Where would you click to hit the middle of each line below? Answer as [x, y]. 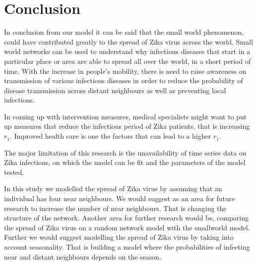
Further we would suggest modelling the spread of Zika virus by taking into [119, 237]
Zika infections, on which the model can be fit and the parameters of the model [125, 162]
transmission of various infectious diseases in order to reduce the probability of [124, 80]
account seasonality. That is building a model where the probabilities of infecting [127, 247]
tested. [14, 172]
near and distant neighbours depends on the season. [83, 256]
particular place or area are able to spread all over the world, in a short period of [128, 61]
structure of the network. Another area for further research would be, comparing [126, 218]
